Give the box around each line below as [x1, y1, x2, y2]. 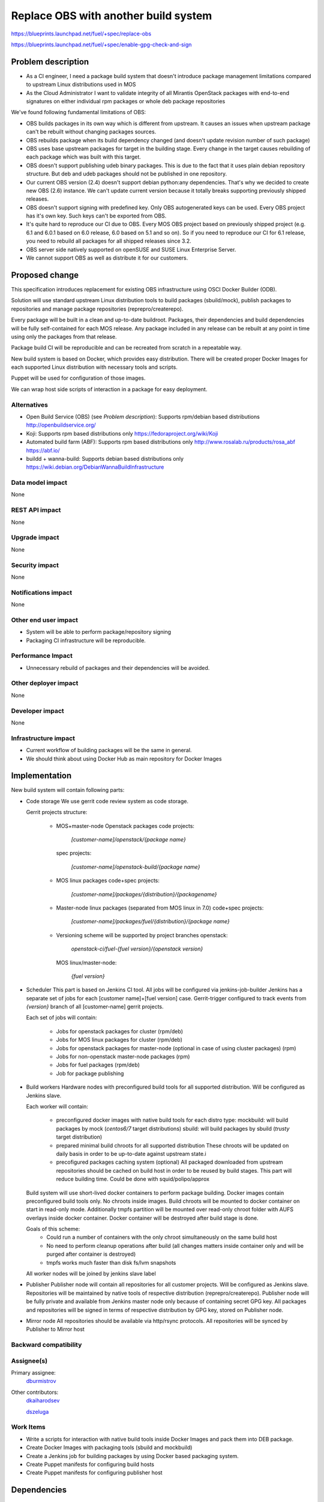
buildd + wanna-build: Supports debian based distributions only [26, 455, 184, 462]
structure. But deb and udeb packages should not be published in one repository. [26, 170, 227, 177]
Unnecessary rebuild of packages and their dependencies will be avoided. [26, 664, 210, 671]
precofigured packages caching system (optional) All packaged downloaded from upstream [56, 1158, 283, 1166]
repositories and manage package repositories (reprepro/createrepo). [11, 305, 184, 312]
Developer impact [11, 707, 64, 715]
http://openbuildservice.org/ [26, 421, 96, 429]
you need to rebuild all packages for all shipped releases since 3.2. [26, 237, 191, 245]
